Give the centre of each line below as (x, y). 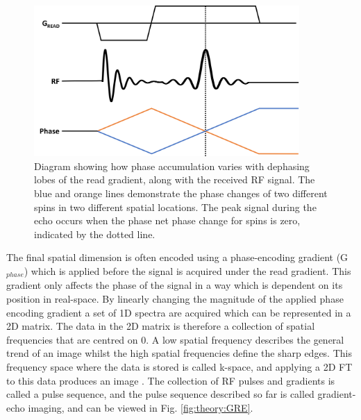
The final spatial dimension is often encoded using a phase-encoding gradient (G (177, 257)
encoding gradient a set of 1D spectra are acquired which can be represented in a (179, 312)
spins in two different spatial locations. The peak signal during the (175, 207)
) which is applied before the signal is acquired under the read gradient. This (187, 271)
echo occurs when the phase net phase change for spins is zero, (167, 220)
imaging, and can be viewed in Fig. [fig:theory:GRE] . (141, 407)
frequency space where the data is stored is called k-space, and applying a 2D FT (179, 367)
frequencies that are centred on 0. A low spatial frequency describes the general (175, 339)
